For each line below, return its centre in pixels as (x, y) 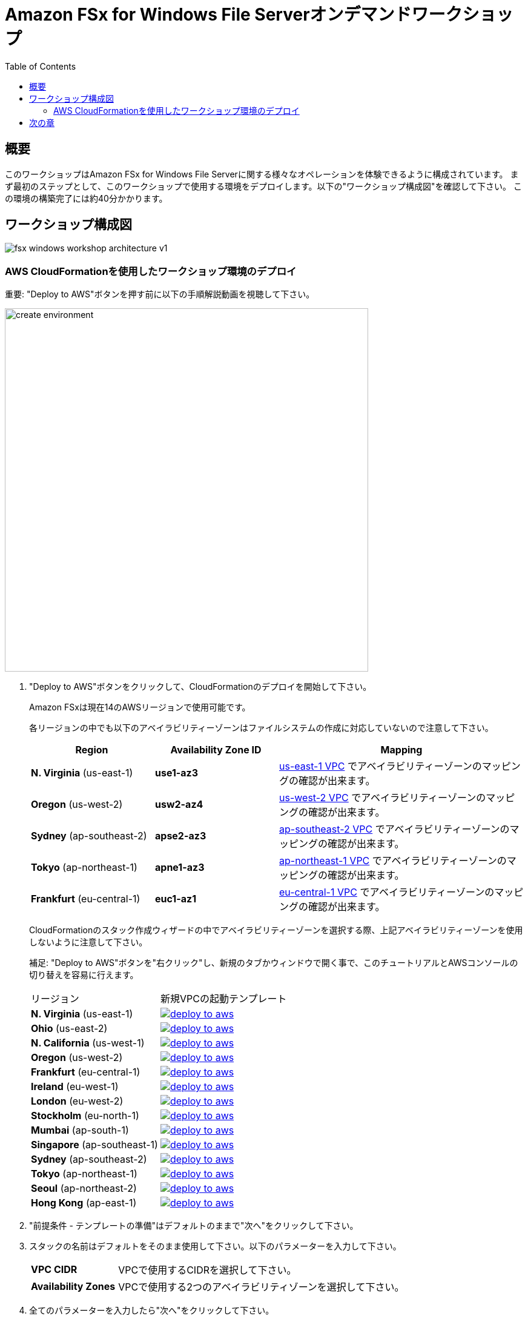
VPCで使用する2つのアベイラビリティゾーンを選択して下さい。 (261, 1287)
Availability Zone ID (216, 750)
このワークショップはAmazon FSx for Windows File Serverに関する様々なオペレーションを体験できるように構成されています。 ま (262, 174)
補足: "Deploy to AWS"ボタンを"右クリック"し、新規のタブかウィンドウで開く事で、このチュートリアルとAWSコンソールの (274, 963)
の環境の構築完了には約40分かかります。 (86, 198)
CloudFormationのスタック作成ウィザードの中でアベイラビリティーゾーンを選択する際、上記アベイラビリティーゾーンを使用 (276, 930)
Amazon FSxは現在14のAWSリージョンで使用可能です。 (140, 707)
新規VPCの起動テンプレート (223, 999)
